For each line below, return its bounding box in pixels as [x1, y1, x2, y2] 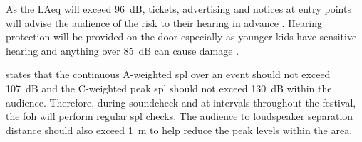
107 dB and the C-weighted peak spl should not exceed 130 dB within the [6, 80, 332, 95]
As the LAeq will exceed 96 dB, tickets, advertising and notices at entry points [6, 1, 351, 16]
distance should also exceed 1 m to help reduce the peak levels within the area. [6, 122, 353, 137]
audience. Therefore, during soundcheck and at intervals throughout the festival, [6, 94, 356, 109]
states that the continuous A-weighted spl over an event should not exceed [6, 67, 331, 82]
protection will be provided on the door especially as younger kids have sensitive [6, 29, 357, 44]
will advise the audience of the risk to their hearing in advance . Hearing [6, 15, 323, 30]
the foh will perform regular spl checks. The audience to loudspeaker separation [6, 109, 353, 124]
